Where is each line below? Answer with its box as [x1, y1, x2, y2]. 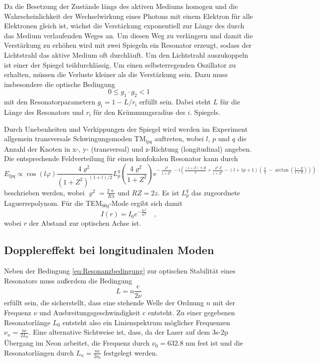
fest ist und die [197, 338, 243, 348]
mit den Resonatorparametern [4, 96, 95, 107]
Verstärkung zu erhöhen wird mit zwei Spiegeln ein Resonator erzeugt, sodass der [4, 40, 252, 50]
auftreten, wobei [154, 133, 204, 144]
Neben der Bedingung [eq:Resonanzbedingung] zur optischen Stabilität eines [4, 266, 236, 276]
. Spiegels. [190, 106, 220, 117]
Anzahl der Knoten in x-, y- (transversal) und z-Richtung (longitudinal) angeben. [4, 143, 252, 154]
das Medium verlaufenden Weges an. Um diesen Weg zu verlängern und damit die [4, 30, 253, 40]
